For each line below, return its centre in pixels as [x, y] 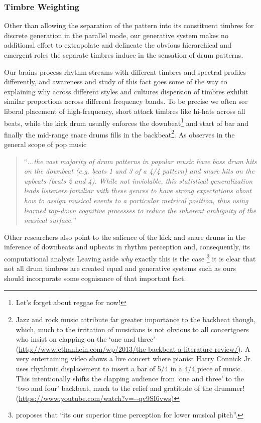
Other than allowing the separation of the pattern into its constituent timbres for [129, 25]
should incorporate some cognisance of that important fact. [95, 278]
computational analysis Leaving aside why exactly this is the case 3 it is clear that [130, 258]
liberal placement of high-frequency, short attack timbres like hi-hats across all [125, 111]
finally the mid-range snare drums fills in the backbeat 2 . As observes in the [119, 133]
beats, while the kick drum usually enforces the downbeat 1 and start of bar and [126, 122]
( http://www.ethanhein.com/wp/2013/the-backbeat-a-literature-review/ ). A [133, 348]
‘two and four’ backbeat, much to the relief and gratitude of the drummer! [130, 388]
